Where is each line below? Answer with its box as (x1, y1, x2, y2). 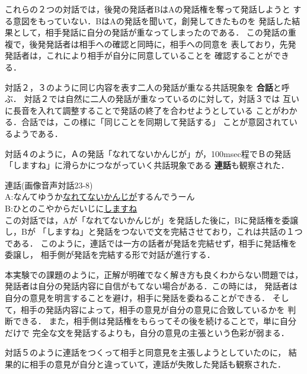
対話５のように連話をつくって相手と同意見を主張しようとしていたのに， (5, 346, 286, 359)
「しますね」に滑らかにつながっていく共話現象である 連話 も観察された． (5, 159, 289, 171)
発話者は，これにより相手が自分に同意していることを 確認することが (5, 49, 273, 62)
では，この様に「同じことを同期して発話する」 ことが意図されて (37, 116, 289, 128)
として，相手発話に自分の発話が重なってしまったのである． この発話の (12, 26, 288, 39)
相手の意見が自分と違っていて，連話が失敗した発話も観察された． (29, 358, 286, 370)
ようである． (12, 127, 63, 139)
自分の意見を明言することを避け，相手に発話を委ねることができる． (5, 292, 270, 304)
